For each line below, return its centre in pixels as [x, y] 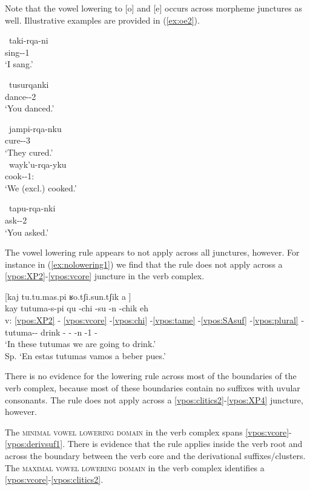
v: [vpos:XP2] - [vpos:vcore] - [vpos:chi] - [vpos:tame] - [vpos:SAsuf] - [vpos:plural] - [155, 320]
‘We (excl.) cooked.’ [41, 187]
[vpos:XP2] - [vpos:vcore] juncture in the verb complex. [105, 276]
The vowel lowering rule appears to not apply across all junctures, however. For [152, 252]
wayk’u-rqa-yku [38, 164]
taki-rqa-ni [28, 40]
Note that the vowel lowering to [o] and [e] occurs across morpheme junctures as [153, 8]
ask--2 [16, 220]
